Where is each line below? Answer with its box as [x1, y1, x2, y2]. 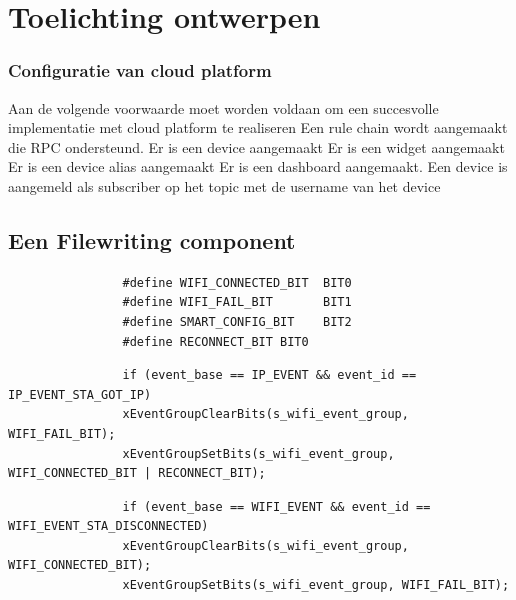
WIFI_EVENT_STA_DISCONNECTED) [8, 519, 209, 534]
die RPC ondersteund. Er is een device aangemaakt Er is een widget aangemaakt [8, 136, 505, 157]
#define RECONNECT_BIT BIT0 [122, 334, 309, 349]
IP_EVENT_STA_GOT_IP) [8, 387, 152, 402]
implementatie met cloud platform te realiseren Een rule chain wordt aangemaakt [8, 117, 508, 138]
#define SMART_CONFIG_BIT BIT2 [122, 314, 352, 329]
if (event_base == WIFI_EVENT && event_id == [122, 499, 431, 514]
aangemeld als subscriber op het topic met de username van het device [8, 175, 441, 196]
